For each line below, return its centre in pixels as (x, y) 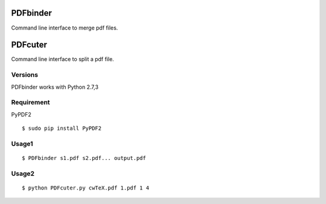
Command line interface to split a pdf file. (62, 59)
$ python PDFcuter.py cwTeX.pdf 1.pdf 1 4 (86, 188)
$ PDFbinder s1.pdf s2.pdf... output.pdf (84, 158)
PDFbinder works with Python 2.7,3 (55, 87)
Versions (25, 75)
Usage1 (22, 144)
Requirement (31, 103)
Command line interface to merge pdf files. (65, 28)
